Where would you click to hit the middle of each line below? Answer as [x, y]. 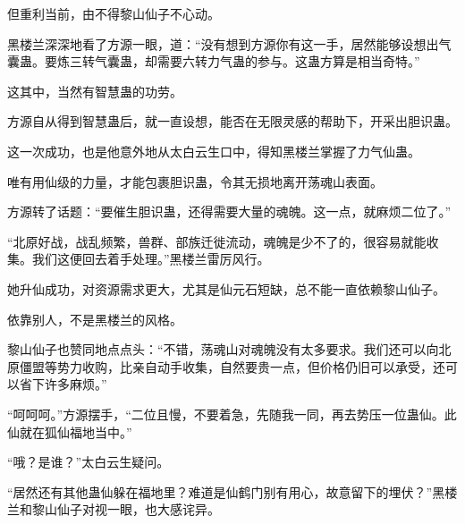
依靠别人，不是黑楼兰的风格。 [95, 319]
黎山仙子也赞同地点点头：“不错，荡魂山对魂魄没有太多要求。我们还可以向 [223, 349]
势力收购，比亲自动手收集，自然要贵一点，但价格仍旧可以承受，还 [251, 366]
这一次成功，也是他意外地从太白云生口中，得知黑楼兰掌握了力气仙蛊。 [214, 151]
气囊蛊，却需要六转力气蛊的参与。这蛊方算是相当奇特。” [257, 61]
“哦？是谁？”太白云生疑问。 [89, 462]
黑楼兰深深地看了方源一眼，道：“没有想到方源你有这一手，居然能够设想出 [223, 43]
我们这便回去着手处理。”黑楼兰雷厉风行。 [151, 259]
